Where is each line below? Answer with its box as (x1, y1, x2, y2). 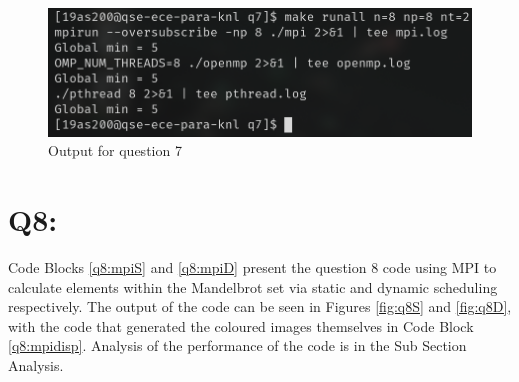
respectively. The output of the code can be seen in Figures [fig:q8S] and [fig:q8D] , (8, 296, 512, 317)
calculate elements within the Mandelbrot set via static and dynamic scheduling (8, 276, 498, 297)
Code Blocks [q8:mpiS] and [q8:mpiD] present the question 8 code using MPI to (8, 256, 497, 277)
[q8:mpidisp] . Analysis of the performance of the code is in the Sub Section (8, 335, 467, 356)
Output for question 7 (48, 140, 182, 161)
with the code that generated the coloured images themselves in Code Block (8, 315, 474, 336)
